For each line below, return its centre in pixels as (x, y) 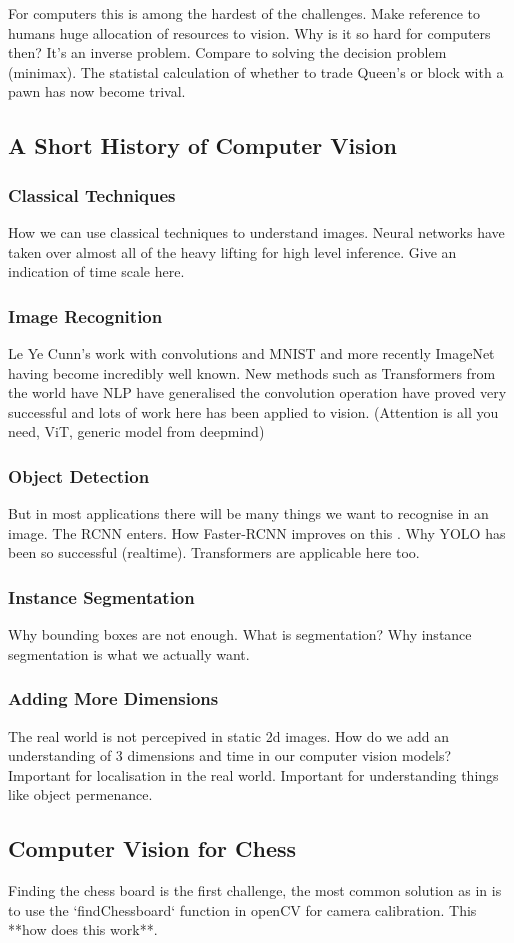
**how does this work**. (83, 929)
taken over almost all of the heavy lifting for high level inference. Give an (232, 251)
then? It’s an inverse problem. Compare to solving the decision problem (227, 52)
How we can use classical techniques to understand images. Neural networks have (256, 231)
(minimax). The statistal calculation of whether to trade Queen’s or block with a (256, 71)
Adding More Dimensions (113, 698)
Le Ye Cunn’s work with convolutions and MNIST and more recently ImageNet (251, 352)
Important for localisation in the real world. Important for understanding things (253, 774)
